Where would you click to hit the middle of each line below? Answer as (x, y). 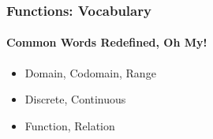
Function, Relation (70, 125)
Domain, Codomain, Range (90, 72)
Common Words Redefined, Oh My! (107, 42)
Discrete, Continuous (75, 99)
